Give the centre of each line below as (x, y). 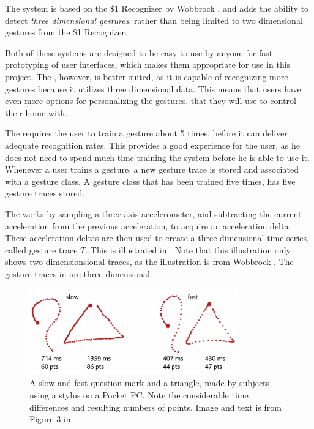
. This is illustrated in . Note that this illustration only (188, 249)
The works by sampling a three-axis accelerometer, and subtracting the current (153, 213)
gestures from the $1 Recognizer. (66, 32)
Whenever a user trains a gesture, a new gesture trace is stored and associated (152, 169)
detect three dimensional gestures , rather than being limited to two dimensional (154, 20)
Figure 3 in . (53, 419)
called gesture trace (41, 249)
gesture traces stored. (45, 193)
